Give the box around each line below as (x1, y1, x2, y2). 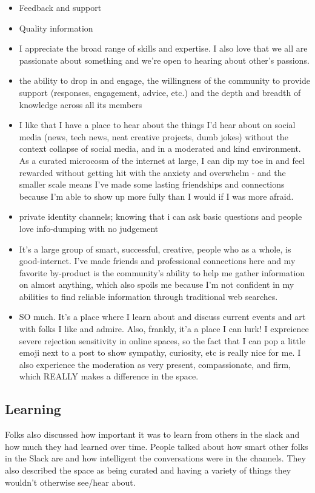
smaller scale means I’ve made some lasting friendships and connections (19, 178, 285, 191)
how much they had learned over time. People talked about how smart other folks (5, 440, 308, 452)
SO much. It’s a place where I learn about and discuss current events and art (19, 310, 306, 323)
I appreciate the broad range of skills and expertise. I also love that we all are (19, 42, 308, 55)
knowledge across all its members (19, 98, 142, 110)
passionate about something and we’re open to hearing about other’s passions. (19, 53, 310, 66)
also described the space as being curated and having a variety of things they (5, 464, 291, 477)
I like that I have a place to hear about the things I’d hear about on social (19, 118, 296, 131)
